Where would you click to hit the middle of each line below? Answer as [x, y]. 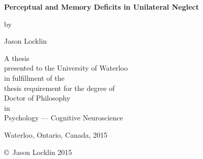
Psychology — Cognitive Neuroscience [64, 118]
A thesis [17, 58]
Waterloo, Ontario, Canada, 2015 [56, 134]
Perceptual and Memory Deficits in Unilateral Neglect [101, 7]
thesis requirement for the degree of [60, 88]
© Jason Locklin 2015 [38, 152]
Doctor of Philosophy [37, 98]
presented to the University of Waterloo [66, 68]
